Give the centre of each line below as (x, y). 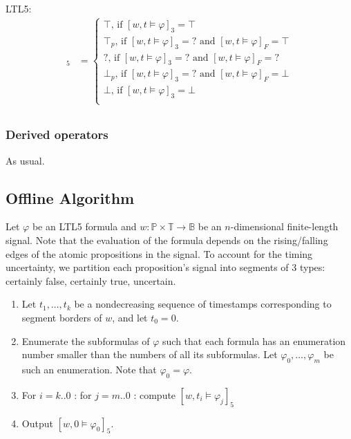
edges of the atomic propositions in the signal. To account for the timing (159, 253)
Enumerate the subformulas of (86, 340)
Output (37, 423)
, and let (130, 317)
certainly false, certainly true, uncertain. (91, 280)
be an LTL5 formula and (84, 226)
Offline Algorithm (70, 197)
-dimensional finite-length (284, 226)
